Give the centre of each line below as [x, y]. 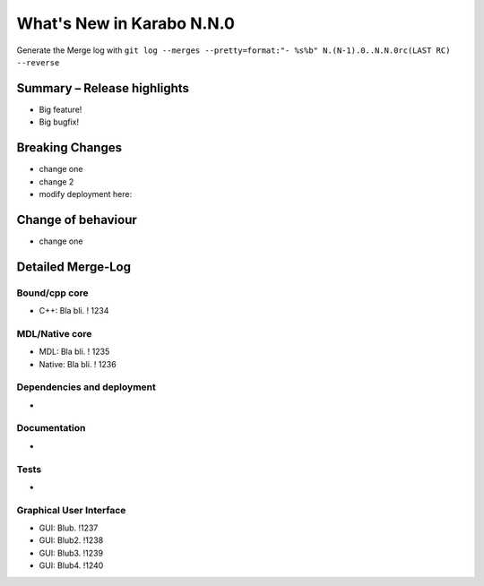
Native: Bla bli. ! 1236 [78, 364]
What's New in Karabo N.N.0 [125, 23]
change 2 [56, 181]
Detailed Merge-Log [74, 267]
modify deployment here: [86, 194]
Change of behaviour [77, 220]
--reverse [38, 62]
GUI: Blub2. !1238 [71, 540]
